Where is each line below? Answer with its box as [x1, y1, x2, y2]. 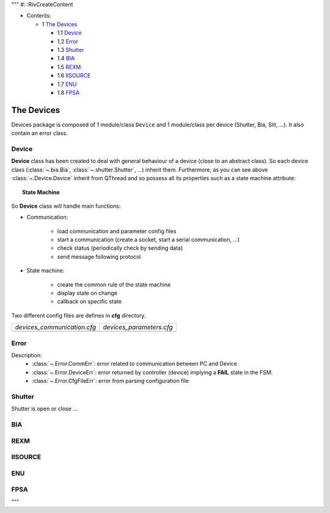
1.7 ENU [57, 80, 77, 88]
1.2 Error [57, 37, 79, 45]
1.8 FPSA [57, 89, 79, 96]
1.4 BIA [57, 55, 75, 62]
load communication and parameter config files [57, 227, 177, 235]
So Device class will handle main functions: [11, 202, 121, 209]
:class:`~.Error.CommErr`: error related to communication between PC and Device [32, 360, 238, 368]
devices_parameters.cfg [103, 323, 174, 332]
